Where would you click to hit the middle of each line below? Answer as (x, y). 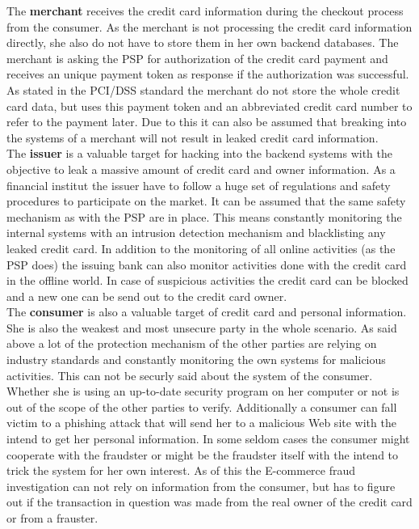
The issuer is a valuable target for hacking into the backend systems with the (200, 153)
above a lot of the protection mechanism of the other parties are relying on (192, 343)
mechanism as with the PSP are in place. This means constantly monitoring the (204, 216)
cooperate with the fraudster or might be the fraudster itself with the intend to (203, 454)
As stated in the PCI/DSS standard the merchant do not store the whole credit (203, 89)
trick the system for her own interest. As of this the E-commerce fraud (181, 470)
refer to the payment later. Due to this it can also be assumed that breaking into (207, 122)
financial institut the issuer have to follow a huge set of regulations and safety (199, 185)
